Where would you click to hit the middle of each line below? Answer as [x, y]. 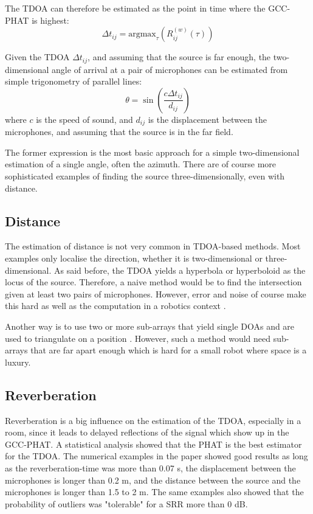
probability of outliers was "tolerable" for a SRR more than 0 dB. [126, 503]
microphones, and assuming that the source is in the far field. [119, 132]
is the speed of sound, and [84, 119]
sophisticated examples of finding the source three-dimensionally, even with [145, 176]
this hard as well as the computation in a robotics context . [115, 306]
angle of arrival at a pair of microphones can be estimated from [170, 69]
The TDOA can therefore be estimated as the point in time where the [135, 8]
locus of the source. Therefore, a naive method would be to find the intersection [153, 282]
